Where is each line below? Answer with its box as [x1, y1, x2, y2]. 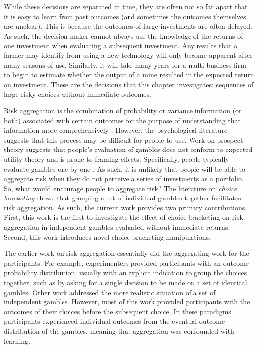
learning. [4, 335, 30, 346]
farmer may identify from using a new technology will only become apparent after [4, 50, 253, 60]
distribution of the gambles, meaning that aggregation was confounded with [4, 326, 234, 336]
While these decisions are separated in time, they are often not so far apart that [4, 1, 248, 11]
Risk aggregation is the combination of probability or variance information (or [4, 105, 242, 115]
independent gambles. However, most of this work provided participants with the [4, 297, 250, 307]
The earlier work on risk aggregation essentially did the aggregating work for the [4, 248, 249, 258]
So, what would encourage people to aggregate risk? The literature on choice [4, 183, 237, 193]
